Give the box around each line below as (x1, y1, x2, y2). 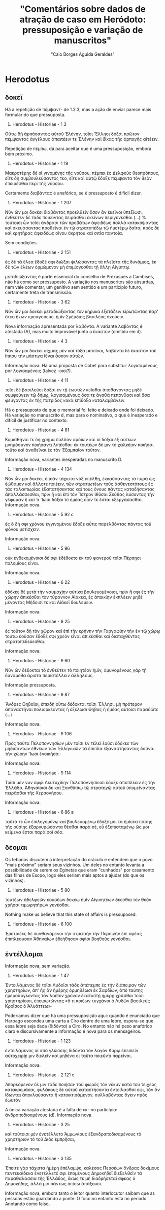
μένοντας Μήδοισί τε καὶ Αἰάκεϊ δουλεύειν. (5, 599, 94, 605)
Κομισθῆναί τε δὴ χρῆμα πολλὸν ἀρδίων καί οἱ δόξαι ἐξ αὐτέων (5, 436, 136, 442)
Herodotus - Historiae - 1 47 (12, 973, 69, 979)
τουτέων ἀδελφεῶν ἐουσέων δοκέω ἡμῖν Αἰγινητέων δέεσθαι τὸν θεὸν (5, 897, 152, 903)
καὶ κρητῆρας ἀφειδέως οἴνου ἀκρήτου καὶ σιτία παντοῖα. (5, 230, 123, 236)
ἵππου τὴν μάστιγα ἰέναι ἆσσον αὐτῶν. (5, 353, 85, 359)
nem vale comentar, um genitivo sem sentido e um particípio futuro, (5, 284, 143, 290)
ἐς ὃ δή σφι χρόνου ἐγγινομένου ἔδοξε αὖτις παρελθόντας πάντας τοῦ (5, 521, 152, 527)
